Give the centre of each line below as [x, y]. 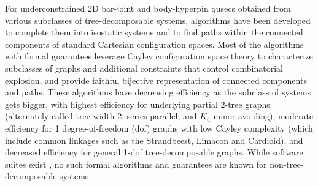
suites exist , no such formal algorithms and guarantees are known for [136, 164]
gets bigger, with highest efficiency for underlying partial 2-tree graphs [138, 104]
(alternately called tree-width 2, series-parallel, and [101, 116]
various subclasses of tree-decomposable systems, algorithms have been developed [158, 20]
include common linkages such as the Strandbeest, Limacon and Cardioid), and [154, 140]
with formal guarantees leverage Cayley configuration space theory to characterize [159, 56]
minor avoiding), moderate [263, 116]
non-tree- [287, 164]
